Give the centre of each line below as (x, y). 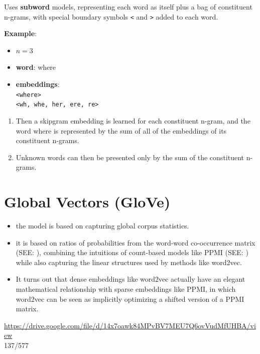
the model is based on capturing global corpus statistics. (102, 226)
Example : (21, 33)
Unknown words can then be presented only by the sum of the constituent (130, 157)
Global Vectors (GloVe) (87, 202)
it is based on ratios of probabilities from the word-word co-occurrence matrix (136, 242)
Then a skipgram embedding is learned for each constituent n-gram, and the (133, 120)
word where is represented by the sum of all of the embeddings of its (121, 130)
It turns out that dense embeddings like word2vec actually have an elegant (131, 279)
